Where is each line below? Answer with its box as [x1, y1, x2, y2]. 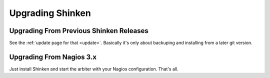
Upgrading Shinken [9, 7, 91, 18]
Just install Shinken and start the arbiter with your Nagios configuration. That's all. [9, 65, 178, 72]
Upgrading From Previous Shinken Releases [9, 26, 148, 35]
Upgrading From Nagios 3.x [9, 52, 97, 61]
